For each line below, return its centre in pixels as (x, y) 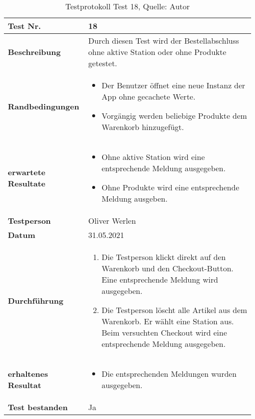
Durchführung (36, 300)
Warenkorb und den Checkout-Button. (168, 268)
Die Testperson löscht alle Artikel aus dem (174, 310)
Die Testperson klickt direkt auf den (164, 257)
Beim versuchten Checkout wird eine (164, 332)
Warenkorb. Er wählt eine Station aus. (168, 321)
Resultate (27, 183)
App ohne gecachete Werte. (149, 96)
